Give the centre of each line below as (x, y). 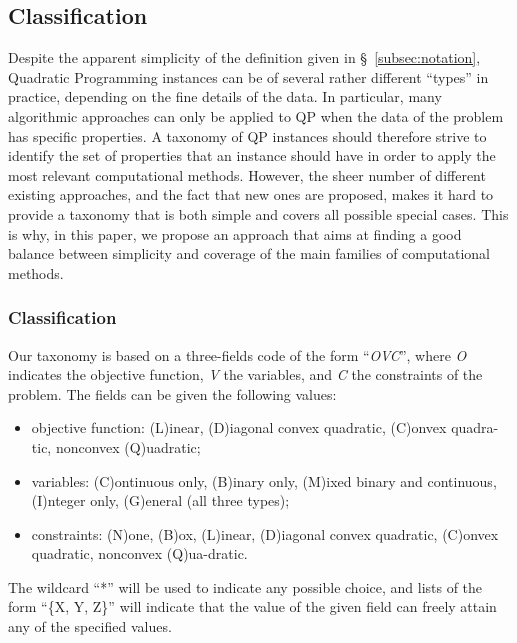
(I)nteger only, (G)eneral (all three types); (160, 500)
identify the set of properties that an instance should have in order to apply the (252, 155)
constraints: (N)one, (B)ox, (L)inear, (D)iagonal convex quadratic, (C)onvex (265, 533)
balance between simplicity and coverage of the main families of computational (249, 253)
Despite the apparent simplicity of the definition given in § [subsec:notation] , (244, 57)
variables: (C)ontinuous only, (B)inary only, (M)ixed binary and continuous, (264, 480)
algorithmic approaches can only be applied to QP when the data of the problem (256, 115)
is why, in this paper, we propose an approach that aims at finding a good (235, 233)
